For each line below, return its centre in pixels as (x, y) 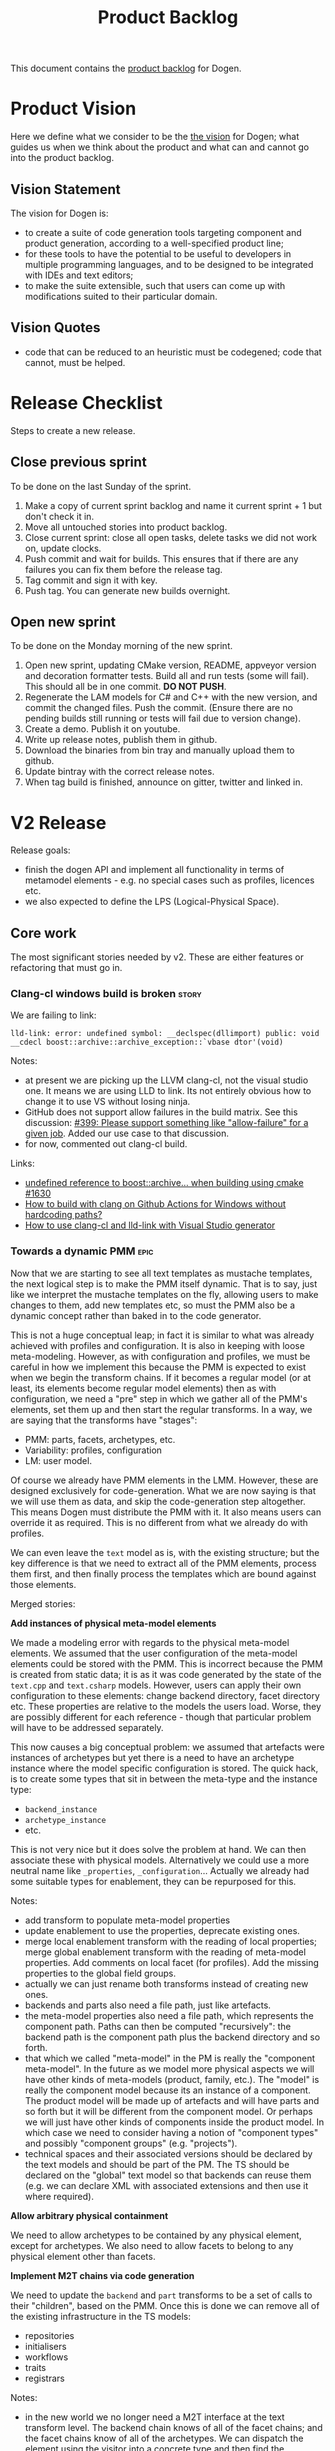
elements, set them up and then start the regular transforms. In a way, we (161, 1409)
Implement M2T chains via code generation (102, 2275)
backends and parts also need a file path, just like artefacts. (148, 2005)
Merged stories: (43, 1603)
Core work (43, 932)
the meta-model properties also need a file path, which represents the (169, 2015)
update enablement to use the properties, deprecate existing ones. (162, 1930)
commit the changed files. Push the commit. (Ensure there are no (158, 708)
